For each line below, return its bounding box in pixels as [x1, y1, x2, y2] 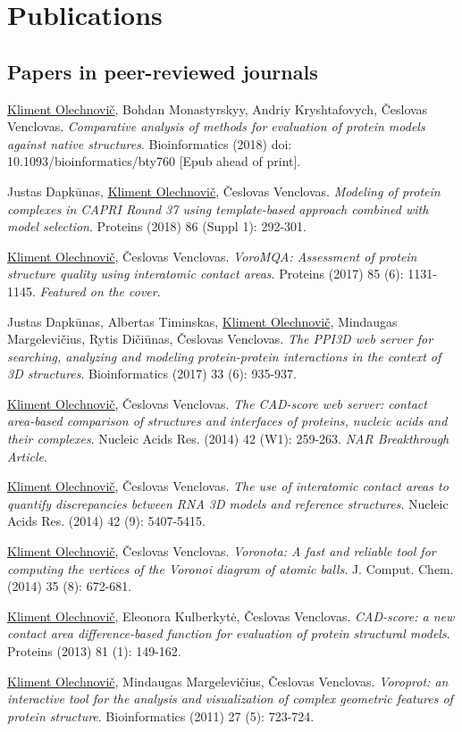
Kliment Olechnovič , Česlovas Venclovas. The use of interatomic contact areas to [7, 477, 449, 495]
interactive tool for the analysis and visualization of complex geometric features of [7, 689, 453, 708]
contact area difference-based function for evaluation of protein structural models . [7, 624, 450, 643]
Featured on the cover [39, 281, 157, 300]
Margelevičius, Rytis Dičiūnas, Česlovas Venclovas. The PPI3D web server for [7, 329, 433, 348]
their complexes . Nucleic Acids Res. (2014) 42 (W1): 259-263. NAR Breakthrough [7, 429, 449, 448]
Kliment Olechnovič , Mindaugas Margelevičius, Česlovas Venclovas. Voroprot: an [7, 671, 449, 690]
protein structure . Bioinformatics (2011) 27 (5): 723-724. [7, 706, 315, 725]
